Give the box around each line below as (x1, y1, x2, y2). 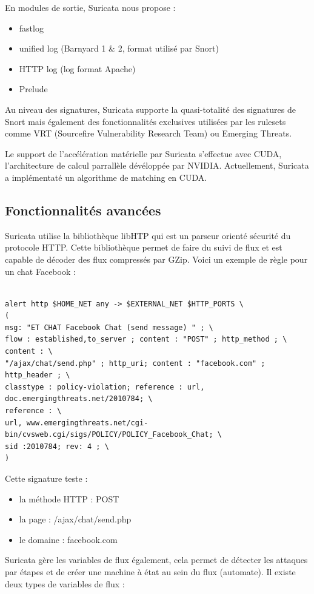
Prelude (19, 83, 48, 95)
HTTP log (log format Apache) (19, 62, 136, 75)
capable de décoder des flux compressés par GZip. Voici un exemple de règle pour (5, 252, 308, 265)
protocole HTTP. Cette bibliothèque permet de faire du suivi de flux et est (5, 241, 282, 254)
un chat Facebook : (5, 265, 76, 277)
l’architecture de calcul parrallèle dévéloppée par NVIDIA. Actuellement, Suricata (5, 159, 309, 172)
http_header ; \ (5, 371, 70, 380)
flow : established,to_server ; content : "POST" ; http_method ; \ (5, 335, 287, 344)
